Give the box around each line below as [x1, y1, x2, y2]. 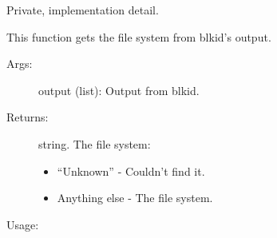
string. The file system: [38, 135, 151, 152]
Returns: [6, 109, 49, 125]
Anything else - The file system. [57, 189, 213, 206]
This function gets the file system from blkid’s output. [6, 28, 271, 45]
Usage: [6, 216, 39, 232]
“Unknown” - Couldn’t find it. [57, 162, 205, 179]
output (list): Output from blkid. [38, 81, 200, 98]
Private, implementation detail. [6, 2, 159, 18]
